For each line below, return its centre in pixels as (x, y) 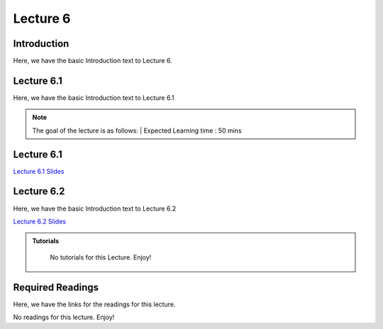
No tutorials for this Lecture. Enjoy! (101, 257)
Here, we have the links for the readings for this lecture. (94, 304)
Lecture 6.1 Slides (39, 171)
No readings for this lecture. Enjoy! (64, 317)
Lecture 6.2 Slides (40, 221)
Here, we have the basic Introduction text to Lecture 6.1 (94, 97)
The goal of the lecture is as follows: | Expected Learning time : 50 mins (137, 130)
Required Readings (56, 287)
